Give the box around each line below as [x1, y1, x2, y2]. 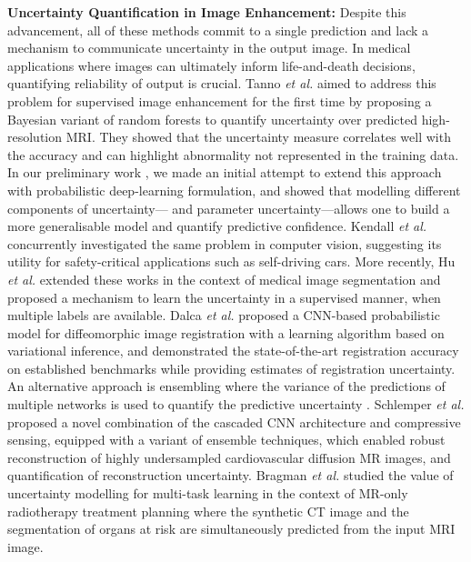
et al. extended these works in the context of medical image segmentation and [7, 269, 441, 288]
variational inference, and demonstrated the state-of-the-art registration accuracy [7, 341, 459, 360]
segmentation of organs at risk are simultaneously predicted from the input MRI [7, 519, 456, 538]
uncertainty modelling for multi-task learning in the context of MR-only [7, 484, 408, 503]
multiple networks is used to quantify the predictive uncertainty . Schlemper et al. [7, 395, 465, 414]
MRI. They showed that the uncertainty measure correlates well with [65, 127, 451, 146]
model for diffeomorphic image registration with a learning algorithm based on [7, 323, 445, 342]
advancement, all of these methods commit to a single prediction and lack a [7, 20, 429, 39]
